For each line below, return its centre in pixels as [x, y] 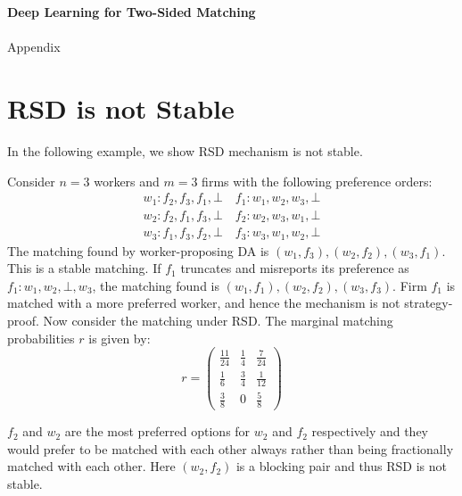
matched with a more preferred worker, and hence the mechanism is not [204, 303]
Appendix [34, 47]
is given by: [120, 338]
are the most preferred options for [157, 431]
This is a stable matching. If [84, 268]
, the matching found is [156, 285]
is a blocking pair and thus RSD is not [341, 466]
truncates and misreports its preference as [295, 268]
